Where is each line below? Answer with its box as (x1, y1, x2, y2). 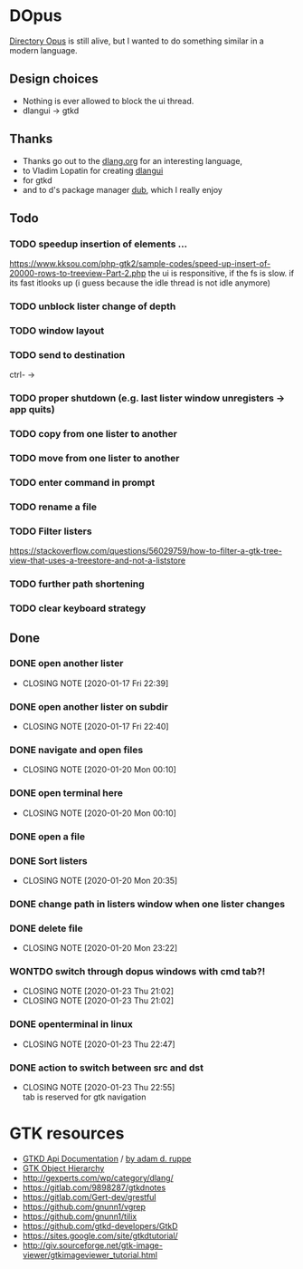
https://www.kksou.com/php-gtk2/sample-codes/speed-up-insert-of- (9, 258, 271, 269)
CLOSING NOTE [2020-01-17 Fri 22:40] (22, 722, 169, 732)
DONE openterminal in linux (9, 1018, 133, 1031)
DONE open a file (9, 830, 86, 843)
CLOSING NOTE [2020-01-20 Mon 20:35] (22, 875, 178, 886)
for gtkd (22, 174, 52, 186)
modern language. (9, 44, 79, 55)
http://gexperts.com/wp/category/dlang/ (22, 1172, 174, 1183)
